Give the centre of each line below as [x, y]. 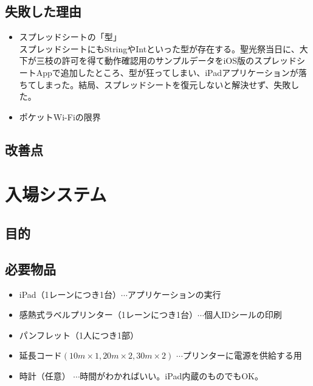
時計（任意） [45, 375]
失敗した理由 [43, 11]
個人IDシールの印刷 [243, 315]
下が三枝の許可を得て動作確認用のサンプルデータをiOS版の [136, 60]
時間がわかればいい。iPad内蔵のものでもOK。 [171, 375]
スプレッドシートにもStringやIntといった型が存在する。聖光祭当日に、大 [163, 48]
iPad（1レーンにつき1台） [70, 294]
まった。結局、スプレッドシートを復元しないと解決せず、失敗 [168, 84]
